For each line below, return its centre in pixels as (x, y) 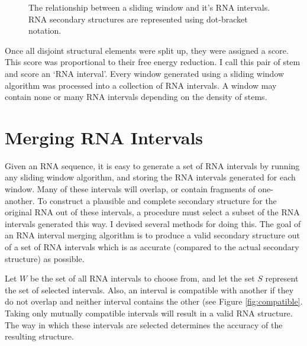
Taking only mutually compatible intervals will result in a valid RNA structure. (149, 313)
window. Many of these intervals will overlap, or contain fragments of (130, 189)
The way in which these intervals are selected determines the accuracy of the (144, 324)
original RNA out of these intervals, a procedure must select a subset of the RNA (152, 212)
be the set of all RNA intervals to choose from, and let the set (142, 278)
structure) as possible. (45, 258)
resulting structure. (39, 336)
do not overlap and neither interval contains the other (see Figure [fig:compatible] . (154, 301)
